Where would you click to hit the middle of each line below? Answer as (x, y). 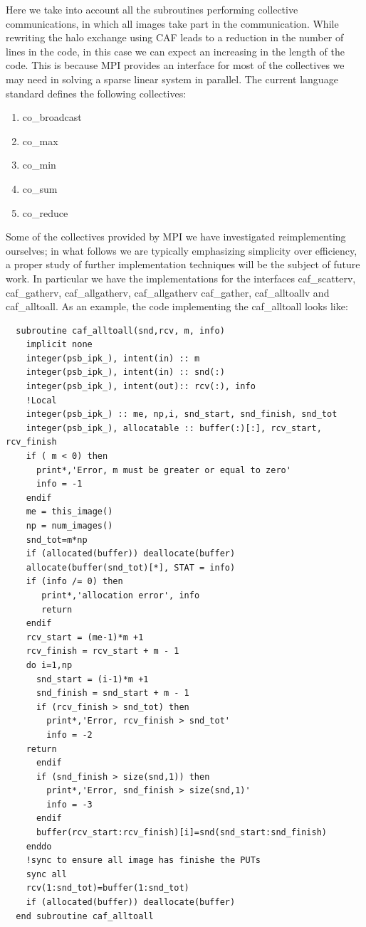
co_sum (40, 188)
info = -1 (59, 484)
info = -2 (69, 735)
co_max (40, 141)
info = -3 (69, 804)
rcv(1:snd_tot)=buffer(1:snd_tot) (108, 888)
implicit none (59, 345)
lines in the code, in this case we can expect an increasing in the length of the (175, 51)
